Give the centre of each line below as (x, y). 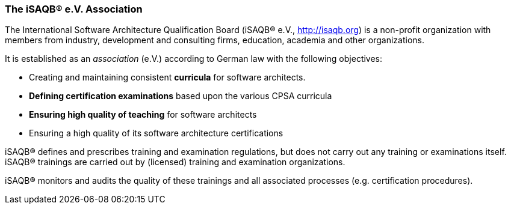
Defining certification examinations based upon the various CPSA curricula (181, 96)
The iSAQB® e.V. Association (74, 9)
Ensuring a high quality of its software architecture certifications (156, 133)
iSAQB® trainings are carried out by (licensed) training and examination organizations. (175, 162)
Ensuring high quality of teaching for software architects (143, 115)
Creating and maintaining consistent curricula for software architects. (167, 77)
